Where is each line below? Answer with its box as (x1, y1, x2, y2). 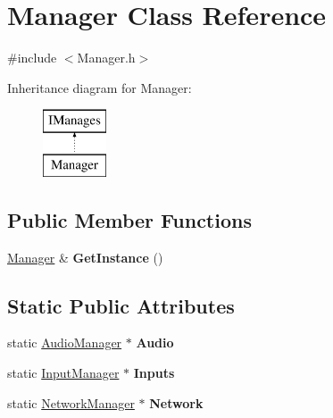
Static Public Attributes (7, 291, 235, 319)
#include (7, 48, 57, 67)
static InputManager (7, 364, 120, 382)
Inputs (133, 364, 175, 382)
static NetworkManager (7, 393, 135, 412)
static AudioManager (7, 333, 122, 352)
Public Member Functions (7, 205, 252, 233)
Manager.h (77, 48, 136, 67)
